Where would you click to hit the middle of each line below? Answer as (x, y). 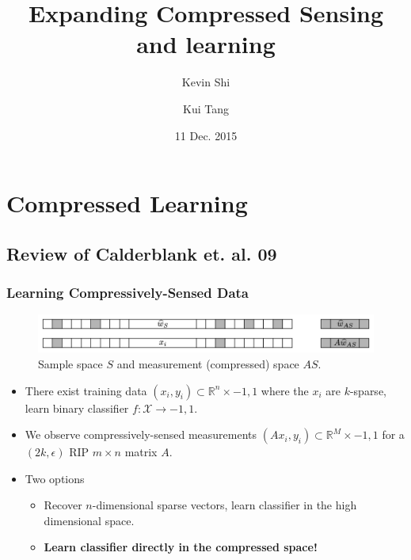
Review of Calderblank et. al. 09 (142, 253)
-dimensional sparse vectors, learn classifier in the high (225, 505)
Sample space (70, 363)
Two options (55, 478)
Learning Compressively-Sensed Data (127, 292)
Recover (63, 505)
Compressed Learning (127, 203)
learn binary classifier (77, 408)
